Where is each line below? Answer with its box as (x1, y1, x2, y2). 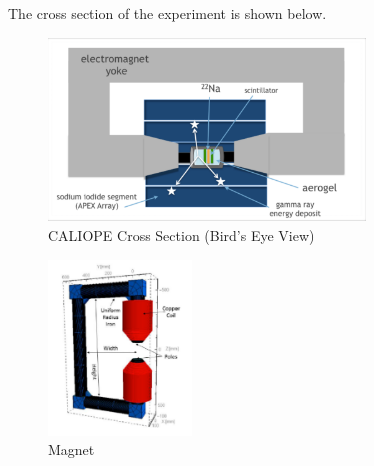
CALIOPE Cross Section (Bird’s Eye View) (48, 225, 315, 246)
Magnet (48, 439, 95, 460)
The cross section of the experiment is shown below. (8, 3, 327, 23)
